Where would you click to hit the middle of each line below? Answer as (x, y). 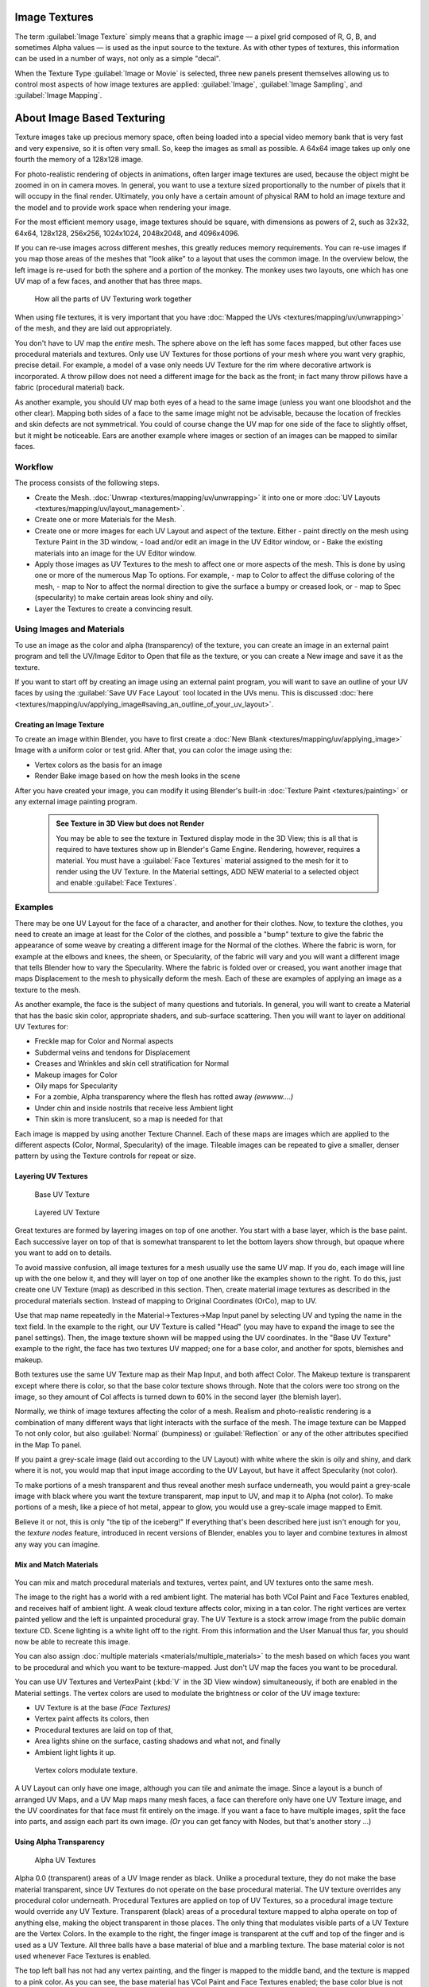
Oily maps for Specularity (76, 1086)
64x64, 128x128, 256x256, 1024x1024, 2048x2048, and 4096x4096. (127, 233)
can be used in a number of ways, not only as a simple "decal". (118, 59)
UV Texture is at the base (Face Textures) (102, 1707)
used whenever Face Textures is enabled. (83, 1956)
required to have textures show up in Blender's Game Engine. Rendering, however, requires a (208, 850)
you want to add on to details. (63, 1253)
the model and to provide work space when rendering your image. (123, 207)
